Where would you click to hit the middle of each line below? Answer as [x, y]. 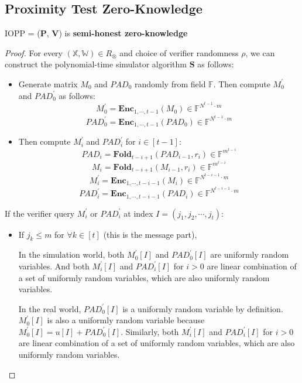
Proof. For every [34, 52]
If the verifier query [40, 213]
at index [138, 213]
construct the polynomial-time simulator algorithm [96, 64]
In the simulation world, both [71, 254]
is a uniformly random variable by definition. [203, 308]
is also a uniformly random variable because [126, 320]
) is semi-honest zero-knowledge [123, 33]
